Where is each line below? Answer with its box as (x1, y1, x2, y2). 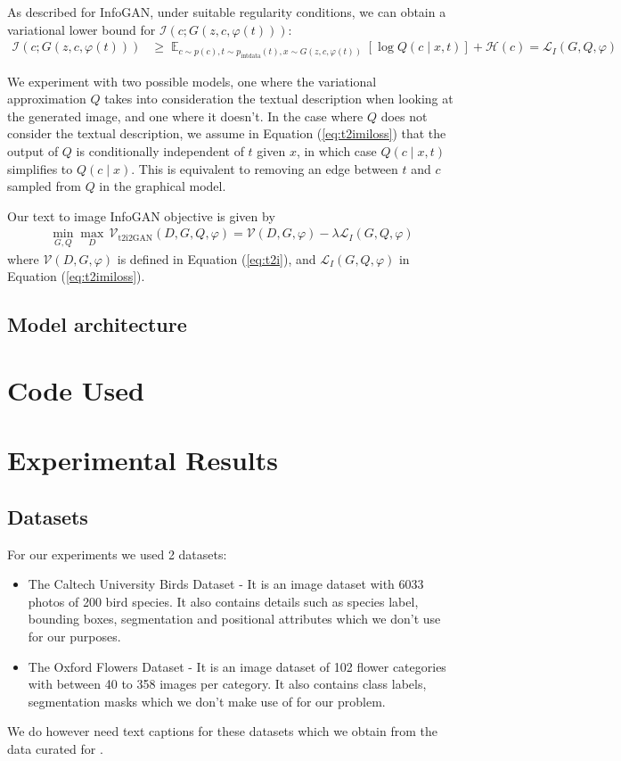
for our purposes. (28, 626, 121, 645)
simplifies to (7, 159, 73, 178)
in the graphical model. (99, 177, 226, 195)
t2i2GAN (118, 233, 153, 243)
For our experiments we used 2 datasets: (7, 544, 227, 563)
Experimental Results (7, 442, 278, 478)
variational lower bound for (7, 20, 156, 38)
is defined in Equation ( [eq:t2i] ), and (117, 249, 316, 268)
